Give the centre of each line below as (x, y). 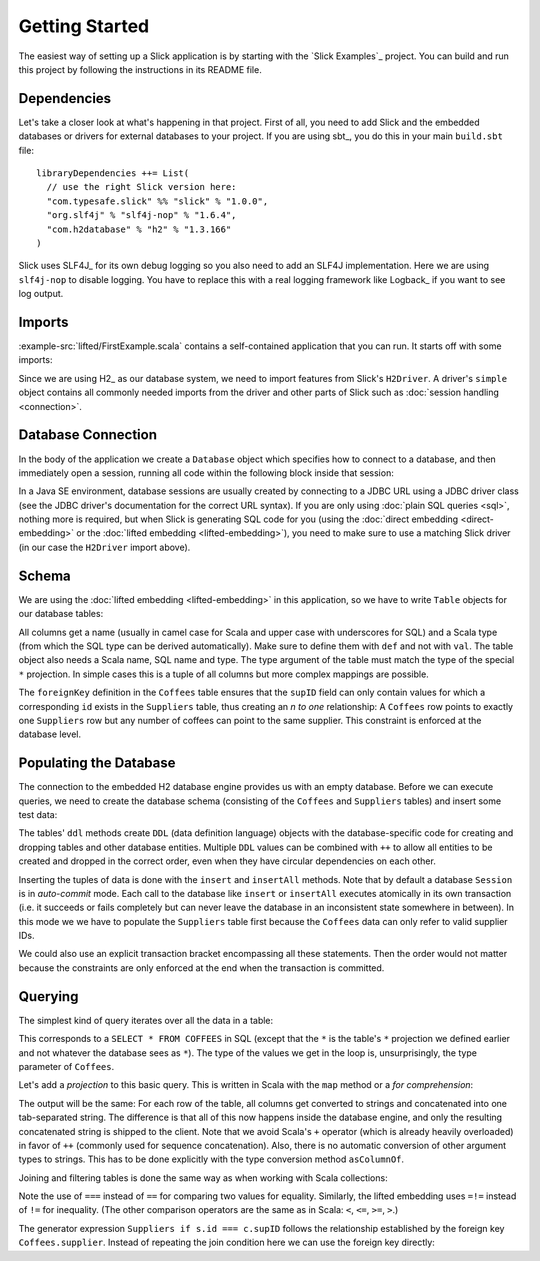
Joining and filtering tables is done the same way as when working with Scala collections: (203, 1177)
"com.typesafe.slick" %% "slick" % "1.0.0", (157, 201)
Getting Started (84, 26)
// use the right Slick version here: (141, 187)
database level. (50, 734)
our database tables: (61, 614)
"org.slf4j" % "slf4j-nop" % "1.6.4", (141, 215)
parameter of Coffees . (66, 1066)
